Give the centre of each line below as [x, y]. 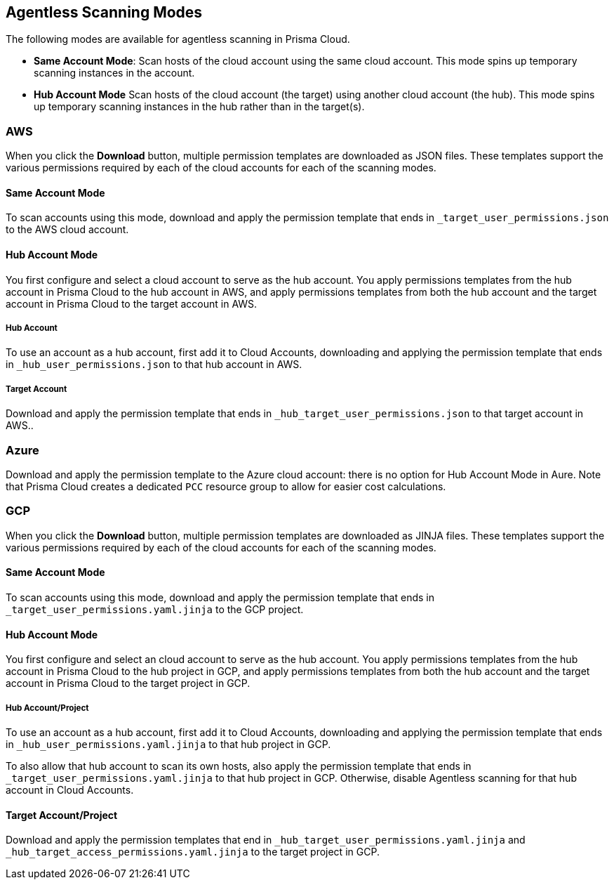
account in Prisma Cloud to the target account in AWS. [132, 303]
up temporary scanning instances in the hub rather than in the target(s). [199, 107]
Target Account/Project [62, 815]
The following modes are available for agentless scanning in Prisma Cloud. [178, 39]
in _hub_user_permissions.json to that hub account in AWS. [154, 365]
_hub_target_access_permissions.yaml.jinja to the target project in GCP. [193, 852]
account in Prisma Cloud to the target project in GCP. [128, 683]
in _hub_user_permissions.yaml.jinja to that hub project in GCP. [168, 744]
